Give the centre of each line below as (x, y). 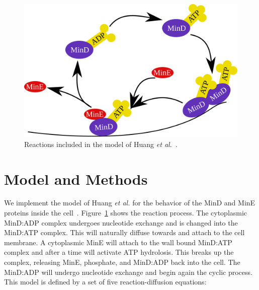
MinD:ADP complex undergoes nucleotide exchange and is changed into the (121, 222)
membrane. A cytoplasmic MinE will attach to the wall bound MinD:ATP (118, 242)
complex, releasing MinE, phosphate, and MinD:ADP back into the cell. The (122, 262)
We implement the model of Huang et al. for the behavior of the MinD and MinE (130, 203)
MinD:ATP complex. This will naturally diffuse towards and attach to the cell (124, 232)
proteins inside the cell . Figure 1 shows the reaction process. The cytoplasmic (126, 213)
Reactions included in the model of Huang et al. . (101, 144)
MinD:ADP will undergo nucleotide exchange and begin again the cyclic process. (128, 272)
